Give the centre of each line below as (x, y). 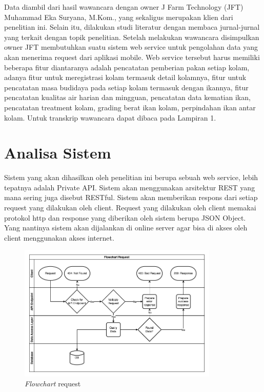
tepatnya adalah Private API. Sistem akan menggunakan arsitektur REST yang (130, 187)
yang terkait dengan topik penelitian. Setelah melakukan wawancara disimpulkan (132, 37)
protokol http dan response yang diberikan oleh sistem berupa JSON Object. (125, 217)
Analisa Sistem (58, 153)
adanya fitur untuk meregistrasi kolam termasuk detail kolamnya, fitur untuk (125, 77)
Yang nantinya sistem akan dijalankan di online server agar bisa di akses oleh (126, 228)
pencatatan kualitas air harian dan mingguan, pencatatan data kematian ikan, (127, 97)
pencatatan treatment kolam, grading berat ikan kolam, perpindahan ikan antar (130, 107)
